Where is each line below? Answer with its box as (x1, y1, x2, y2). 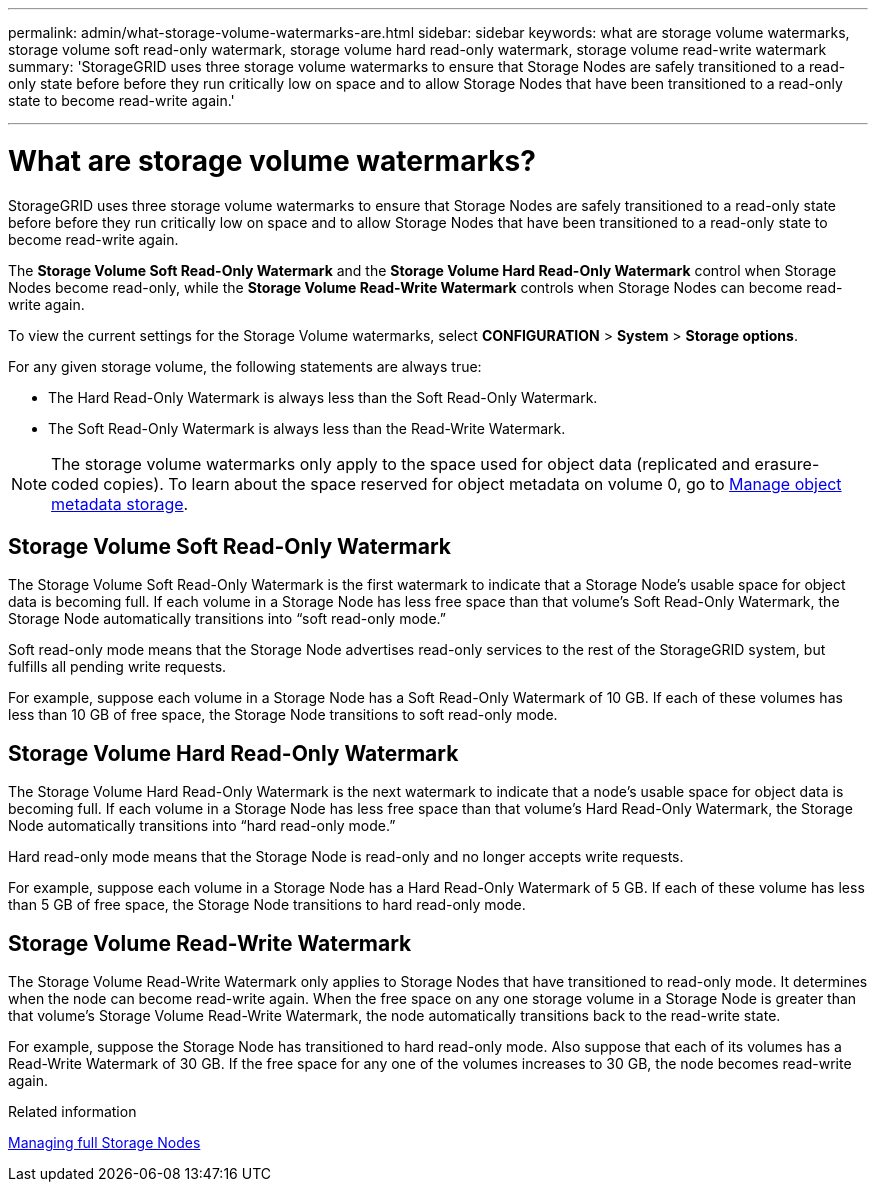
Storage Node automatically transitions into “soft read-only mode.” (8, 610, 446, 628)
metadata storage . (51, 493, 189, 514)
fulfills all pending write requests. (8, 658, 227, 676)
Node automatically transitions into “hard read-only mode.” (8, 817, 396, 835)
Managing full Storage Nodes (8, 1134, 201, 1152)
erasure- (754, 453, 820, 474)
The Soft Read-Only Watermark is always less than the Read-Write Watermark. (48, 419, 566, 437)
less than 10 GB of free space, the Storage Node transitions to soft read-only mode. (8, 706, 558, 724)
